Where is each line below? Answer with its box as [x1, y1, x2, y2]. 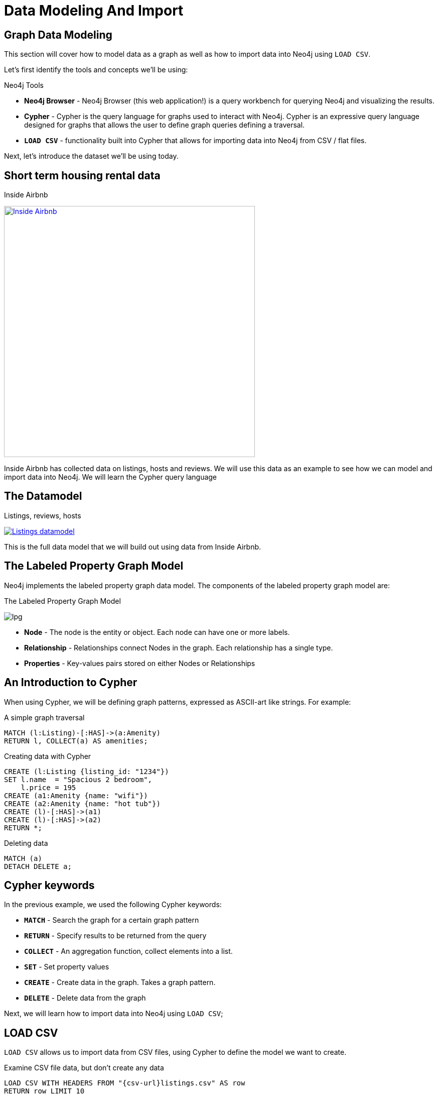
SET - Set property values [24, 962, 109, 971]
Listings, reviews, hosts [4, 511, 81, 520]
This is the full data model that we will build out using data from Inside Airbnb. [4, 542, 261, 551]
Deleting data [4, 838, 48, 847]
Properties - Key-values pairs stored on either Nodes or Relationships [24, 659, 255, 668]
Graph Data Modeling [4, 28, 112, 41]
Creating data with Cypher [4, 751, 91, 760]
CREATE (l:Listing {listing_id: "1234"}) [4, 767, 169, 776]
